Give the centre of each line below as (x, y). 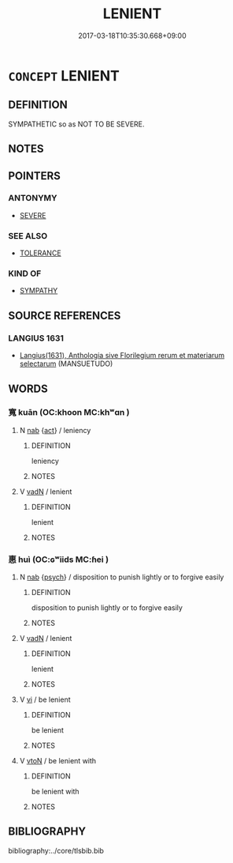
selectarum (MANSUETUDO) (66, 364)
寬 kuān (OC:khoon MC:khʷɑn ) (69, 413)
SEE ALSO (28, 236)
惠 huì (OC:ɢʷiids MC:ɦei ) (58, 560)
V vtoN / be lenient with (58, 761)
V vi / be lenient (45, 699)
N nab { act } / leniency (55, 430)
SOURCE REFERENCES (65, 316)
